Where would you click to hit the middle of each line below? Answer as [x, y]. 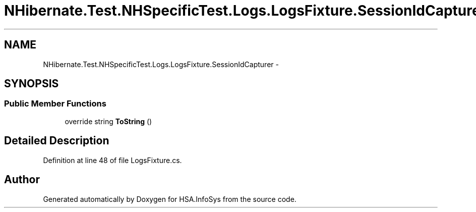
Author [22, 180]
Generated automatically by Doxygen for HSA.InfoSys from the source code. [170, 199]
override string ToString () [108, 121]
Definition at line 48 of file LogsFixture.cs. [112, 160]
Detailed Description [57, 141]
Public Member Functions [55, 104]
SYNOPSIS [32, 84]
